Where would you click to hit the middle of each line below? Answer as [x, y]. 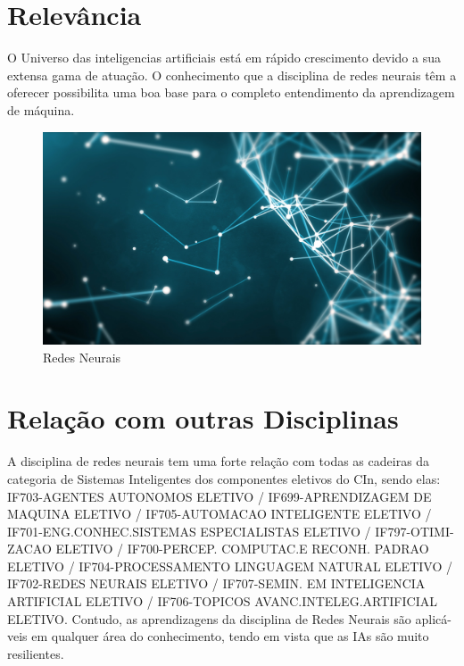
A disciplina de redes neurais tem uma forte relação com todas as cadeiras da [219, 461]
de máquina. [41, 109]
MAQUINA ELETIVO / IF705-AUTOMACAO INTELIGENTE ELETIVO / [220, 514]
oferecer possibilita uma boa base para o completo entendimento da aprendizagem [231, 92]
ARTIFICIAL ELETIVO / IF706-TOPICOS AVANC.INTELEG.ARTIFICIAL [222, 601]
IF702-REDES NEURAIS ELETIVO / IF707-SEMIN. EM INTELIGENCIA [216, 583]
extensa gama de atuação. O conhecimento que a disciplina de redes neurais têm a [232, 75]
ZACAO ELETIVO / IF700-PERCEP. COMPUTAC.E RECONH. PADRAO [218, 549]
